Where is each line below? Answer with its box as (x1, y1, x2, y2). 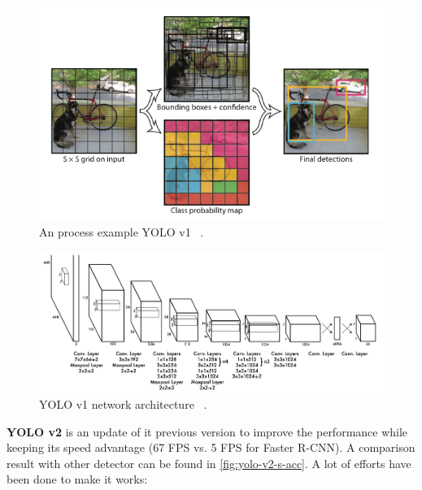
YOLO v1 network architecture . (39, 396, 207, 413)
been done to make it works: (7, 470, 148, 488)
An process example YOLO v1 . (39, 223, 204, 241)
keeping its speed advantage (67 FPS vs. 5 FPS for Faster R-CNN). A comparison (7, 439, 415, 456)
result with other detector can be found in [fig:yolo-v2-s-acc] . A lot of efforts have (7, 454, 411, 471)
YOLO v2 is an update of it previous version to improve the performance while (7, 423, 408, 440)
